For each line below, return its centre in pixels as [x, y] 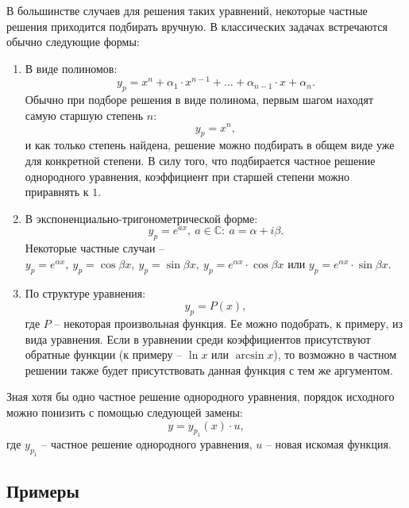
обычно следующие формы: [73, 42]
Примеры [43, 491]
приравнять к [57, 192]
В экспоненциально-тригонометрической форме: [141, 218]
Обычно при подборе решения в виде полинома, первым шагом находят [199, 100]
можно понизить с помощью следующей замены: [125, 412]
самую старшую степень [84, 115]
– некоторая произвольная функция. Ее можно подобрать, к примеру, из [228, 323]
